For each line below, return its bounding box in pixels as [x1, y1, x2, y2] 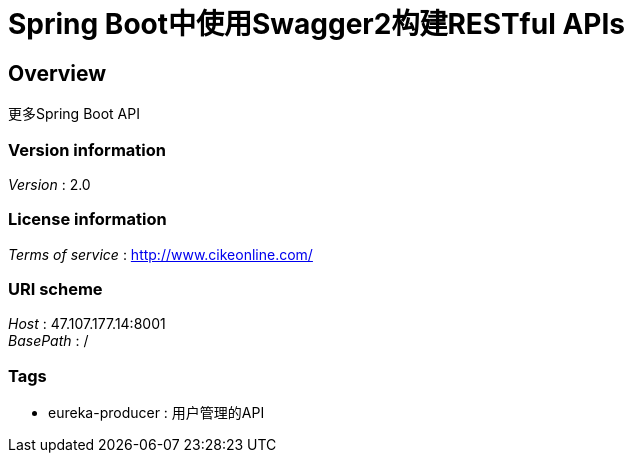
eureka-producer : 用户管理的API [48, 404, 265, 422]
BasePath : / [8, 332, 89, 350]
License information [8, 209, 167, 230]
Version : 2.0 [8, 175, 91, 193]
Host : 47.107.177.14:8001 [8, 315, 166, 333]
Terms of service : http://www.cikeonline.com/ [8, 245, 313, 263]
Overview [8, 60, 107, 86]
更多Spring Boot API [8, 105, 140, 123]
